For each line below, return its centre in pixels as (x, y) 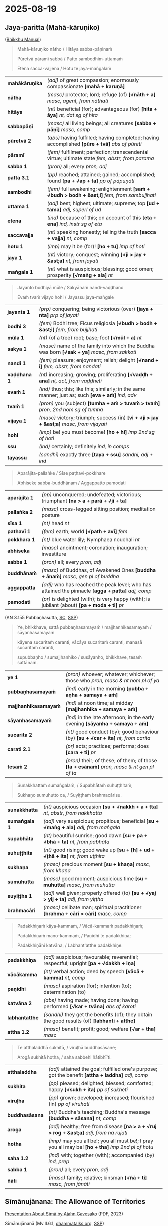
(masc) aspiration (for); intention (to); (87, 986)
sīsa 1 (15, 523)
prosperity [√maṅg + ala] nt (80, 275)
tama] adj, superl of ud (74, 209)
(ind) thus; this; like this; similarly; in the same (92, 389)
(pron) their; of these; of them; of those (111, 761)
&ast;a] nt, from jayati (73, 261)
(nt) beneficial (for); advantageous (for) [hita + (102, 109)
